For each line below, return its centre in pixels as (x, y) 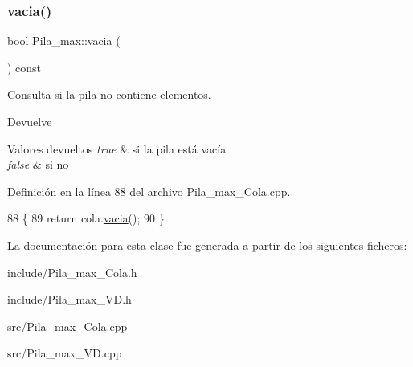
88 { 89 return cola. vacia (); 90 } (86, 218)
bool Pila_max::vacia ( (64, 41)
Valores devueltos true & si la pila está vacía (117, 148)
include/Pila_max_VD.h (70, 299)
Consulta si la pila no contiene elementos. (109, 94)
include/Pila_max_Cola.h (72, 272)
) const (25, 67)
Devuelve (30, 121)
